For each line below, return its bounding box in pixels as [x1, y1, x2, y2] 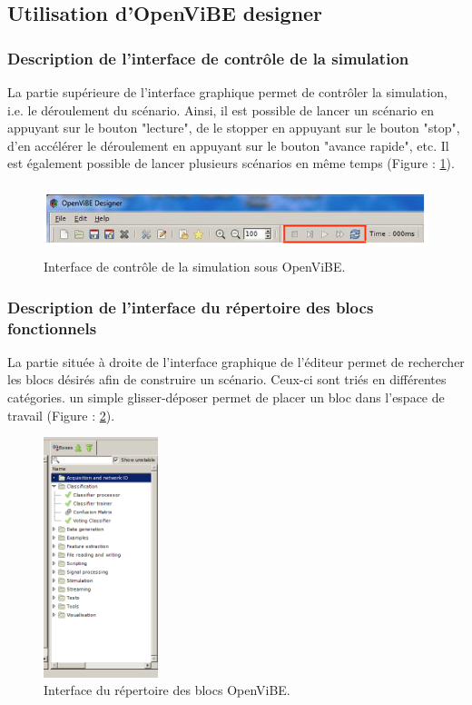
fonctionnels [7, 316, 97, 339]
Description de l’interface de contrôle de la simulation [7, 46, 409, 69]
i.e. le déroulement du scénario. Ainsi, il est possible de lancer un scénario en [7, 100, 434, 119]
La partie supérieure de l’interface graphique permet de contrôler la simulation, [7, 83, 447, 101]
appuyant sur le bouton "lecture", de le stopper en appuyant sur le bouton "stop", [7, 118, 460, 137]
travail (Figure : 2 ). [7, 405, 115, 424]
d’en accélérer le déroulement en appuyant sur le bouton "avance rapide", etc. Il [7, 135, 449, 154]
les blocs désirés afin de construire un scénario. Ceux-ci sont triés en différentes [7, 370, 447, 389]
